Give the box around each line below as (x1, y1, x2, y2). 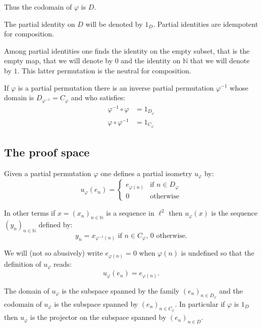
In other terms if (4, 208, 56, 218)
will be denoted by (85, 18, 143, 29)
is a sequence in (106, 208, 154, 218)
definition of (4, 258, 41, 269)
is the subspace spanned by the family (62, 285, 180, 296)
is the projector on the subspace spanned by (30, 312, 167, 322)
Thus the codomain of (4, 2, 72, 12)
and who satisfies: (71, 92, 126, 103)
